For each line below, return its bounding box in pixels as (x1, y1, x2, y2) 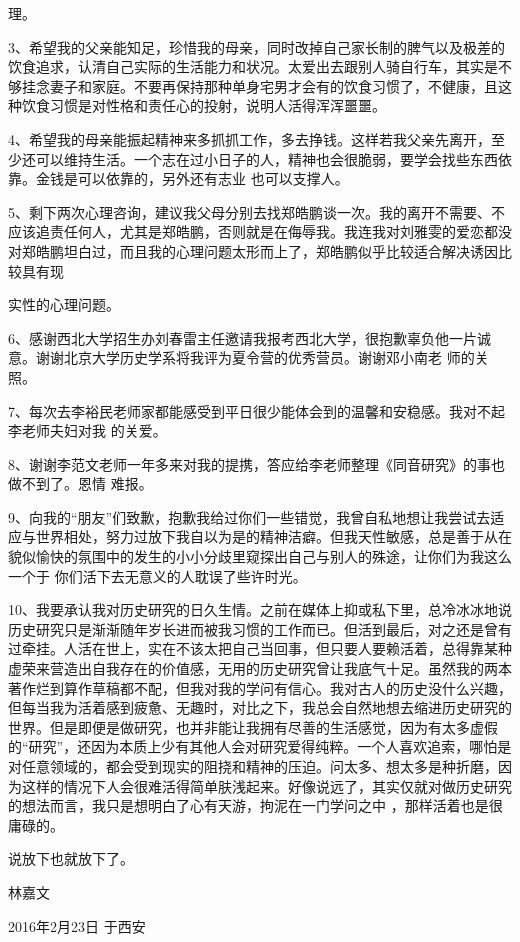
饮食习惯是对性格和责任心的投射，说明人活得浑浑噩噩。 (21, 95, 386, 116)
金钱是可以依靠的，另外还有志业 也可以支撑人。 (35, 168, 349, 189)
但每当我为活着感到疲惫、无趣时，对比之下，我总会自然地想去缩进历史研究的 (8, 697, 512, 718)
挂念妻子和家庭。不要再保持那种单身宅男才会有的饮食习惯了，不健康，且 (21, 75, 498, 96)
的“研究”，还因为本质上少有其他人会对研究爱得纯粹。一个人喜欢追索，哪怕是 (8, 736, 512, 757)
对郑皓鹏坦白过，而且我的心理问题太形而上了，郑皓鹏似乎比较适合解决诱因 (8, 240, 498, 261)
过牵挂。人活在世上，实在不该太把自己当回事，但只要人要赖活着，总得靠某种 (8, 638, 512, 659)
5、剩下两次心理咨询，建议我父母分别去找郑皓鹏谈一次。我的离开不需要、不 (8, 201, 505, 222)
